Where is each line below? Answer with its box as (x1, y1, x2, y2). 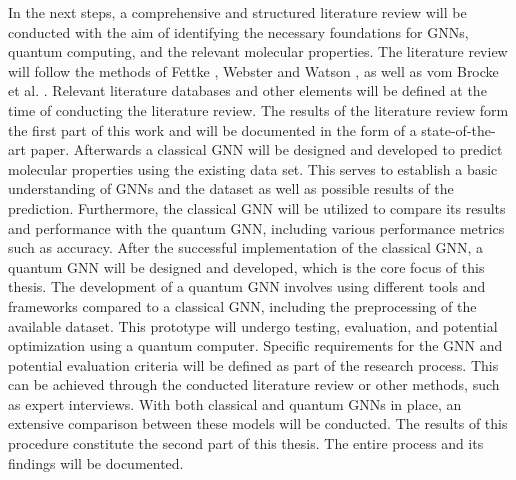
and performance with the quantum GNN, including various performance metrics (8, 217, 505, 238)
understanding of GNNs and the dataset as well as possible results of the (8, 178, 454, 199)
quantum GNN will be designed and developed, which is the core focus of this (8, 256, 485, 277)
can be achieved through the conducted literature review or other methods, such (8, 374, 500, 395)
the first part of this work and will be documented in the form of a (8, 119, 417, 140)
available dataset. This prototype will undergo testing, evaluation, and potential (8, 315, 498, 336)
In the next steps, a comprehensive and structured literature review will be (8, 2, 467, 22)
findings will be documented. (8, 452, 184, 473)
